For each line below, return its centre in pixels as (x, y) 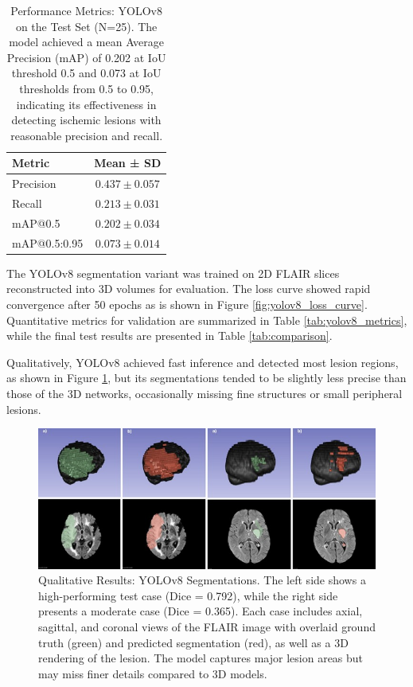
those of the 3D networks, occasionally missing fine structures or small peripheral (205, 393)
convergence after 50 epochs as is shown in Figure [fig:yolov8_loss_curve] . (187, 304)
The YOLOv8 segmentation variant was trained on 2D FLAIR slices (173, 273)
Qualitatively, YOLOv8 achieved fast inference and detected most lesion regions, (203, 362)
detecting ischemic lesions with (86, 120)
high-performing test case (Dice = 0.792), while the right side (188, 595)
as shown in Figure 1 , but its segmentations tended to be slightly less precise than (206, 378)
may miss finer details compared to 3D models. (153, 673)
